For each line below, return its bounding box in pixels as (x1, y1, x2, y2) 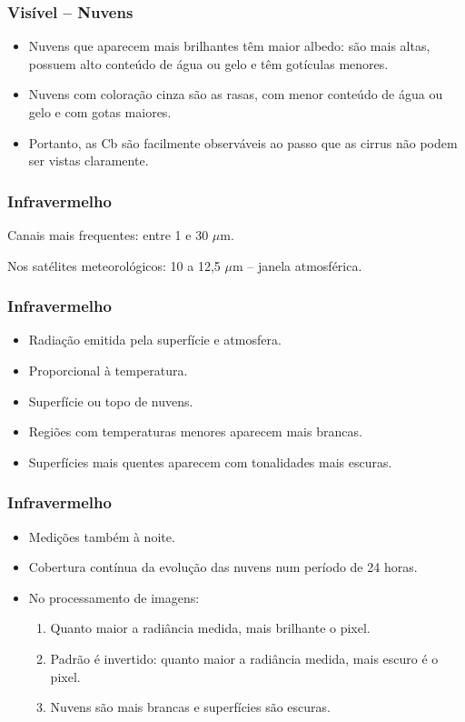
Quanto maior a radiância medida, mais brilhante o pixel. (50, 618, 371, 637)
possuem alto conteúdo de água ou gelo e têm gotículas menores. (28, 54, 389, 73)
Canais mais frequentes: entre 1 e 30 (7, 226, 209, 244)
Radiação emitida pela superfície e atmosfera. (28, 330, 282, 349)
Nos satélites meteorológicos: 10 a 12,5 (7, 256, 221, 275)
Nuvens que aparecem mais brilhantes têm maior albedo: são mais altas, (28, 36, 430, 55)
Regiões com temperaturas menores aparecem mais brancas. (28, 422, 362, 441)
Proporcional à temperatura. (28, 361, 188, 379)
